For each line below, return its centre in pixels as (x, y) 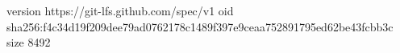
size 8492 (29, 42)
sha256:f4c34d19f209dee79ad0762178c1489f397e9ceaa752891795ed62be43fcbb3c (200, 26)
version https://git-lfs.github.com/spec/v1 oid (120, 10)
